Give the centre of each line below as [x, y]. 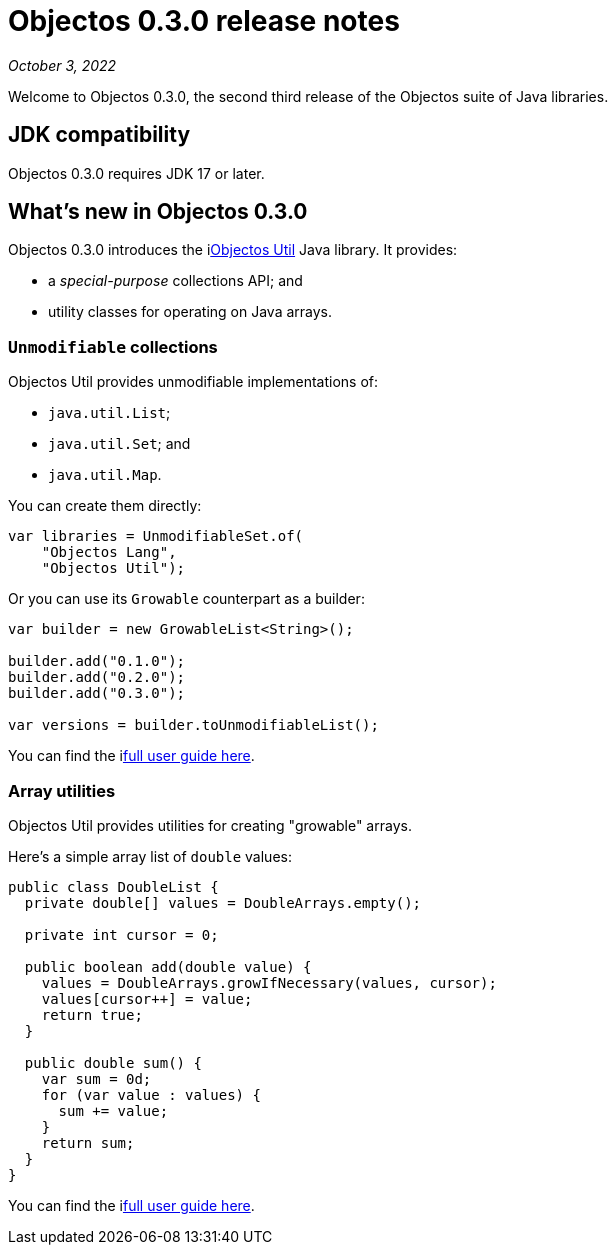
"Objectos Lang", [109, 552]
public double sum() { [113, 1062]
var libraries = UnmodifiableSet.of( [156, 536]
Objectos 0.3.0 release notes [204, 21]
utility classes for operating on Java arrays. [190, 312]
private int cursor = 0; [121, 934]
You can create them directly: [105, 506]
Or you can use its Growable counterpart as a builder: [186, 599]
